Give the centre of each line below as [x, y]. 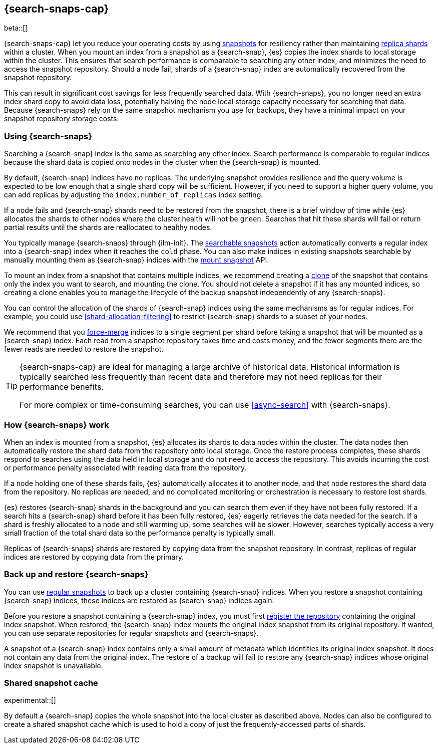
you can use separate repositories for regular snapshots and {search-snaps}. [131, 633]
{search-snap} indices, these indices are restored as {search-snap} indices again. [139, 600]
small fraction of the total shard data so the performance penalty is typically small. [140, 533]
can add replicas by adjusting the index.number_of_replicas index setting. [134, 195]
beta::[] [16, 28]
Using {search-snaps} [48, 136]
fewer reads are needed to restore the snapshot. [84, 349]
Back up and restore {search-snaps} [76, 574]
